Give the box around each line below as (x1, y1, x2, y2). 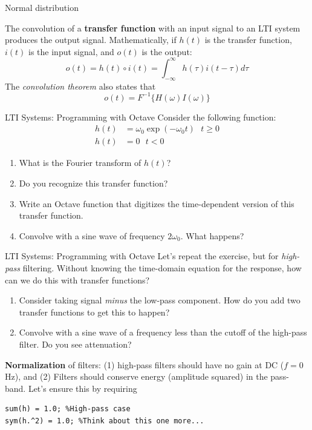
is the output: (141, 45, 192, 58)
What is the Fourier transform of (19, 156, 141, 169)
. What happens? (180, 229, 244, 242)
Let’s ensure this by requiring (28, 382, 137, 394)
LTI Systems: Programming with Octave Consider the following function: (5, 110, 276, 123)
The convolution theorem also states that (5, 79, 156, 92)
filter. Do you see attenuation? (19, 337, 132, 350)
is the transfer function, (204, 33, 292, 46)
